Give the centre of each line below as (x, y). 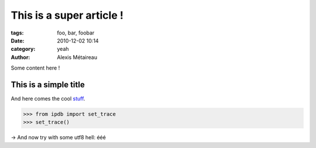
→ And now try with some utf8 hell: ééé (59, 137)
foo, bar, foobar (76, 33)
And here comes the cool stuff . (48, 99)
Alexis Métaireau (77, 57)
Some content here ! (35, 68)
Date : (18, 40)
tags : (17, 33)
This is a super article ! (67, 15)
